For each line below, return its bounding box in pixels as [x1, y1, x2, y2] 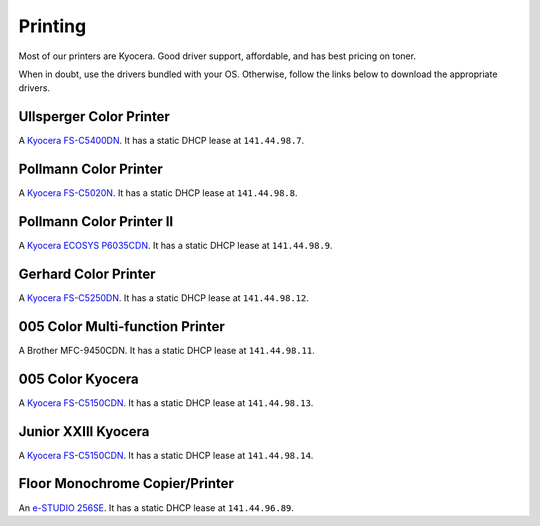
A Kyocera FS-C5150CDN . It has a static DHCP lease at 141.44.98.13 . [18, 396, 314, 409]
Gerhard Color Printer [18, 265, 156, 282]
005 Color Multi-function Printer [18, 318, 225, 335]
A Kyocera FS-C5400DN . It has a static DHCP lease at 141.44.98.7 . [18, 135, 305, 147]
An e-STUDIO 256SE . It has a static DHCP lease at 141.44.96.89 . [18, 501, 295, 514]
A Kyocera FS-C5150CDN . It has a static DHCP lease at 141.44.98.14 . [18, 449, 314, 461]
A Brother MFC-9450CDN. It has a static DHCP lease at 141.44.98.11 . [18, 344, 315, 356]
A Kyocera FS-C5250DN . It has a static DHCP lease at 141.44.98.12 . [18, 291, 309, 304]
